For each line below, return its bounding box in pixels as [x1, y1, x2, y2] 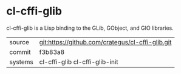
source [9, 38, 29, 46]
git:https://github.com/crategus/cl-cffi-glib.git [39, 38, 172, 46]
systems [9, 58, 33, 66]
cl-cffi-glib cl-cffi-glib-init [39, 58, 118, 66]
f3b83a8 [39, 47, 65, 56]
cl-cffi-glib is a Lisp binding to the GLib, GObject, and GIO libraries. [6, 24, 174, 32]
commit [9, 47, 31, 56]
